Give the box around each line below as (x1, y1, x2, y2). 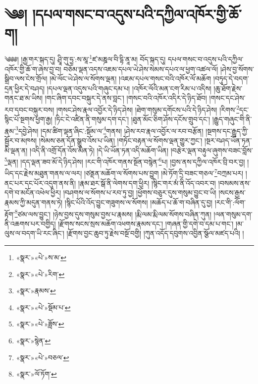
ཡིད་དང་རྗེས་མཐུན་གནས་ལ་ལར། (4, 168, 82, 178)
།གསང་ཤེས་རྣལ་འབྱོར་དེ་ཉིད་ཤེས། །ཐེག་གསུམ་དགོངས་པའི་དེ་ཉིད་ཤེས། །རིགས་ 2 (56, 103, 240, 114)
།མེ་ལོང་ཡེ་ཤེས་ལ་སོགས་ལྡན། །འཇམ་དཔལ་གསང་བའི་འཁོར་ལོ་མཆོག (50, 73, 211, 84)
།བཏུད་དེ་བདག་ (213, 73, 249, 84)
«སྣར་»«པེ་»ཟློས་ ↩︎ (16, 319, 64, 329)
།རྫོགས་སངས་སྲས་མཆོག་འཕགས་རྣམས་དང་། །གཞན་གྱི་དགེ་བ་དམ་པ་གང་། (58, 218, 234, 228)
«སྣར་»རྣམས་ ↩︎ (16, 285, 56, 296)
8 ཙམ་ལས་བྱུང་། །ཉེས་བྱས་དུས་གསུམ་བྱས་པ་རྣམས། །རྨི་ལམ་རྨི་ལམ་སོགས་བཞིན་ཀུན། (14, 207, 211, 219)
